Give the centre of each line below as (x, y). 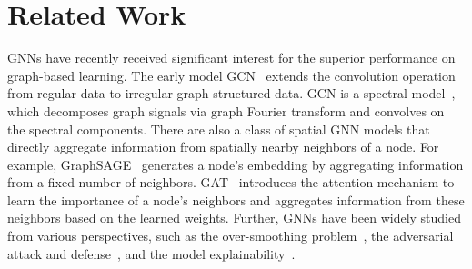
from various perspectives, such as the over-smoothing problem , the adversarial (231, 236)
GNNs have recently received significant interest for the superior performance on (231, 58)
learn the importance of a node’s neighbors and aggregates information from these (236, 199)
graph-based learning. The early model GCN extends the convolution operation (231, 75)
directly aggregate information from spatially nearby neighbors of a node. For (223, 147)
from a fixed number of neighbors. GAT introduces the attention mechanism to (231, 182)
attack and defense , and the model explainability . (151, 253)
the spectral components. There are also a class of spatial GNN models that (219, 129)
